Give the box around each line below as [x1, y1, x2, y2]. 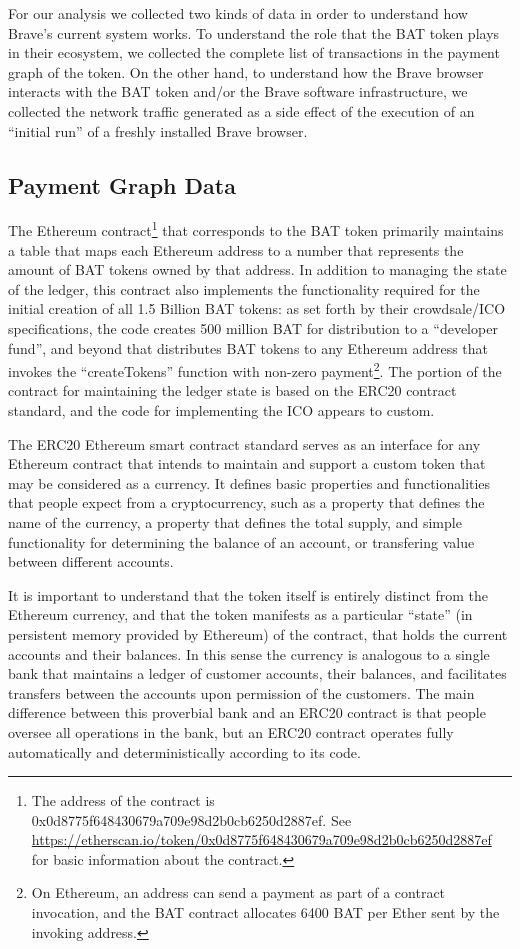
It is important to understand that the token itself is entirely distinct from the [8, 584, 489, 605]
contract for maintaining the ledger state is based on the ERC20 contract [8, 380, 457, 401]
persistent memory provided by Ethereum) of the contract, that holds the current [8, 623, 508, 644]
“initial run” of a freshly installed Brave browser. [8, 120, 308, 141]
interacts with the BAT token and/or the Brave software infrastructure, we [8, 81, 468, 102]
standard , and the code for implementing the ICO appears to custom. [8, 400, 435, 421]
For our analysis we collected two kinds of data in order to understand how [8, 3, 468, 23]
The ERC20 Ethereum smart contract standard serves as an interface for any [8, 433, 481, 454]
